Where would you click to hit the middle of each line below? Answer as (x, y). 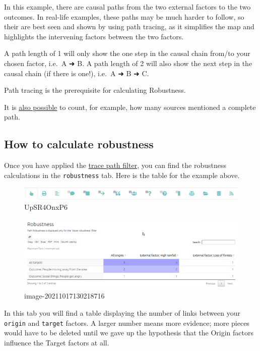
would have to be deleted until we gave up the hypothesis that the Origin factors (129, 333)
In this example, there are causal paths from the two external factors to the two (127, 7)
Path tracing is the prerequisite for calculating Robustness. (95, 90)
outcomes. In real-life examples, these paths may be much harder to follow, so (124, 16)
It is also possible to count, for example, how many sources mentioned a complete (130, 107)
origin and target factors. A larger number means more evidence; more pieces (127, 323)
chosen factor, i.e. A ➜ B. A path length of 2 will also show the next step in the (128, 63)
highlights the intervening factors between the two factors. (94, 36)
